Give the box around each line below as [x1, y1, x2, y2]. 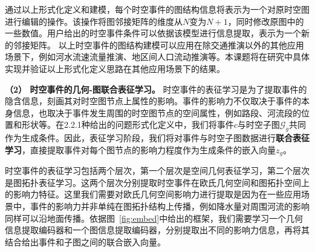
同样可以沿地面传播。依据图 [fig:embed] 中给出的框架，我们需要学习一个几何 [5, 211, 304, 224]
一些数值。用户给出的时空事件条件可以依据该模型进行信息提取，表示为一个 [5, 27, 301, 39]
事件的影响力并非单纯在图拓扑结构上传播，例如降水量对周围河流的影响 [30, 199, 310, 212]
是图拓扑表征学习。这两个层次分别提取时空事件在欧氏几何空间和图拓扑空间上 [5, 176, 310, 188]
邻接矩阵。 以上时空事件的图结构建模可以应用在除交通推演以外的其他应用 [13, 38, 304, 51]
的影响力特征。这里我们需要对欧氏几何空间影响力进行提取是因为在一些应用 [5, 188, 301, 201]
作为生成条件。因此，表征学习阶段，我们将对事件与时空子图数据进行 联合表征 [5, 131, 310, 144]
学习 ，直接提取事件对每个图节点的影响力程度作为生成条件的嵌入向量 [5, 143, 276, 156]
